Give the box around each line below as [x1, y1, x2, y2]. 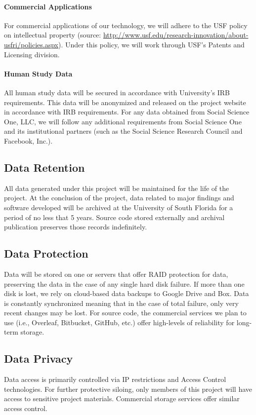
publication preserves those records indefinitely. [4, 222, 147, 232]
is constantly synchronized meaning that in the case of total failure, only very [4, 298, 239, 308]
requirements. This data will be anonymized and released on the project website [4, 97, 246, 107]
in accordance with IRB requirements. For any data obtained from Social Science [4, 107, 250, 117]
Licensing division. [4, 49, 60, 59]
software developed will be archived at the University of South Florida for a [4, 202, 233, 212]
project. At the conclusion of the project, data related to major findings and [4, 192, 234, 203]
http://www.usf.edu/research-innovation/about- [103, 30, 249, 40]
